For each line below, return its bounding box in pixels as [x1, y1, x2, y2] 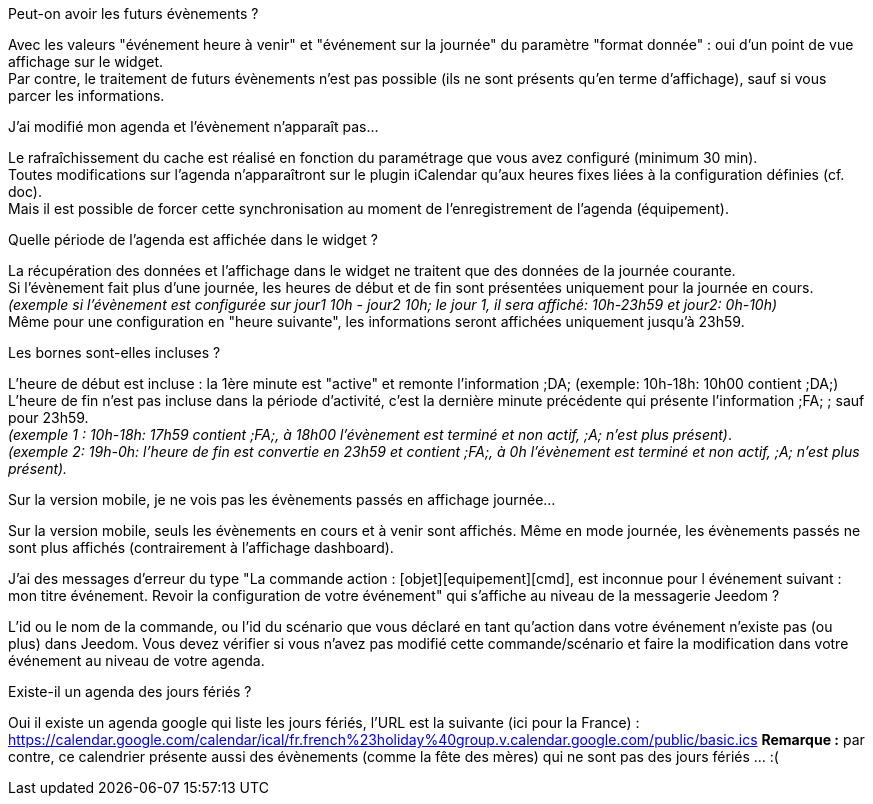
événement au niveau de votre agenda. [8, 652, 265, 669]
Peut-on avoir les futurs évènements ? [8, 5, 259, 22]
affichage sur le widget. [8, 53, 164, 70]
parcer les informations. [8, 87, 165, 104]
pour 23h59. [8, 409, 89, 426]
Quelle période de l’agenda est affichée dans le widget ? [8, 231, 378, 248]
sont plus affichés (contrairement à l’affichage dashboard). [8, 539, 394, 556]
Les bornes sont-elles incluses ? [8, 344, 221, 361]
